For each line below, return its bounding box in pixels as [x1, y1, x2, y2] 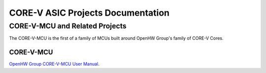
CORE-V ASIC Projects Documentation [9, 7, 170, 18]
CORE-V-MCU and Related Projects [9, 22, 127, 30]
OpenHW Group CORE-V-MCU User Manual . [9, 61, 100, 67]
